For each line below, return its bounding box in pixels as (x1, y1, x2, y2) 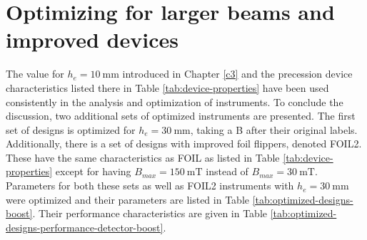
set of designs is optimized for (6, 122, 136, 137)
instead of (206, 164, 248, 179)
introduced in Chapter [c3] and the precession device (122, 66, 353, 81)
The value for (6, 66, 64, 81)
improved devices (6, 25, 179, 54)
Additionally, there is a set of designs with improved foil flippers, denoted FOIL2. (6, 136, 362, 151)
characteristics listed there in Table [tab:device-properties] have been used (6, 80, 329, 95)
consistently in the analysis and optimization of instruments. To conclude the (6, 94, 343, 109)
